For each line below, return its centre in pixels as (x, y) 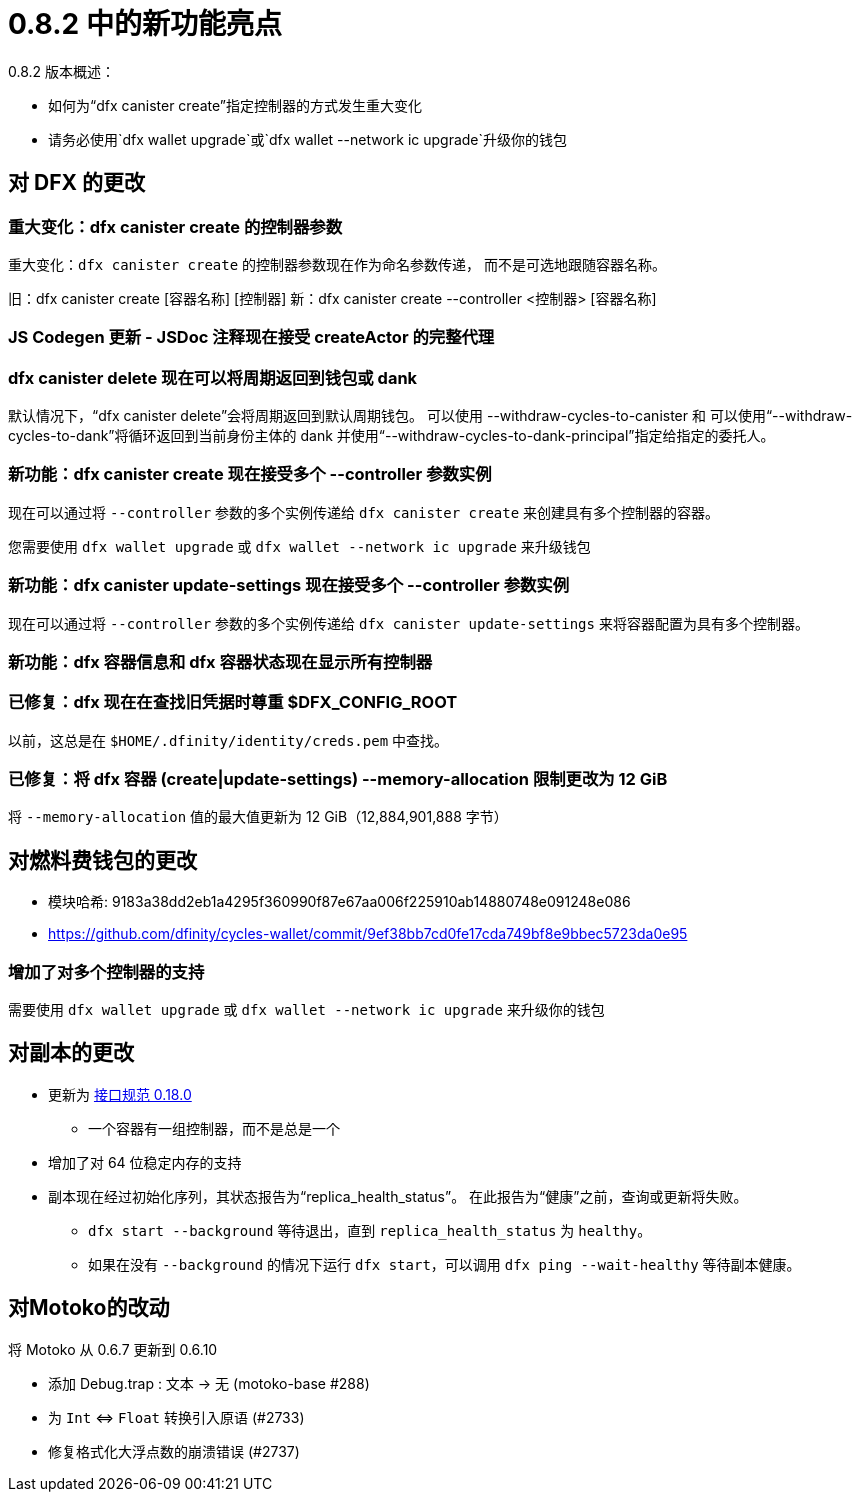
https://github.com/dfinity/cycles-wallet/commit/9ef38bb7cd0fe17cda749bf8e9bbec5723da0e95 (368, 934)
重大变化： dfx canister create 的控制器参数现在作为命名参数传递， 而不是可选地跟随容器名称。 (337, 264)
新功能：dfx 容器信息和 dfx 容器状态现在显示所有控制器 (220, 661)
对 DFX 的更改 (76, 183)
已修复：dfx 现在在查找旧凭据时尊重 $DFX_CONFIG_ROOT (233, 702)
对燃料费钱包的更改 (102, 860)
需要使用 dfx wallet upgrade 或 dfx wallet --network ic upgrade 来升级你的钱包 (306, 1010)
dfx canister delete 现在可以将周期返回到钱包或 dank (213, 377)
